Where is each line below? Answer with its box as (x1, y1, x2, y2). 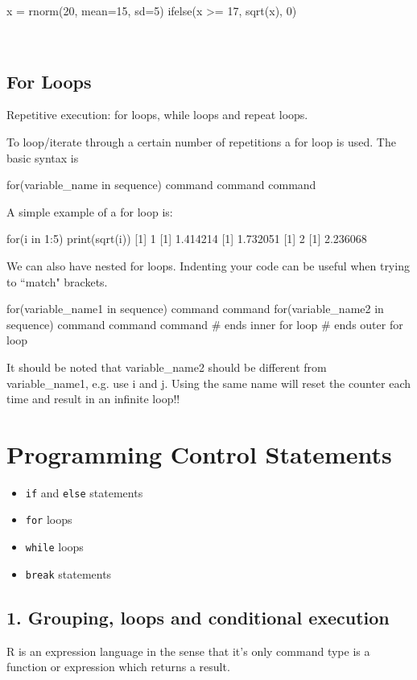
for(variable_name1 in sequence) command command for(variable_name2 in (6, 300, 384, 317)
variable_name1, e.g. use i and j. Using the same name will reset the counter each (6, 374, 411, 391)
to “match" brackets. (6, 273, 108, 290)
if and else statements (25, 484, 143, 501)
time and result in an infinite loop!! (6, 390, 180, 407)
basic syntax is (6, 149, 79, 166)
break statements (25, 565, 112, 582)
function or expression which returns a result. (6, 658, 230, 675)
